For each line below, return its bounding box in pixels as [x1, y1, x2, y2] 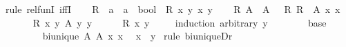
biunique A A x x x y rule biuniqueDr [42, 29, 233, 43]
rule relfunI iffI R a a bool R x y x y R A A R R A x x [6, 2, 340, 16]
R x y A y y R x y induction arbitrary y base [32, 15, 327, 29]
